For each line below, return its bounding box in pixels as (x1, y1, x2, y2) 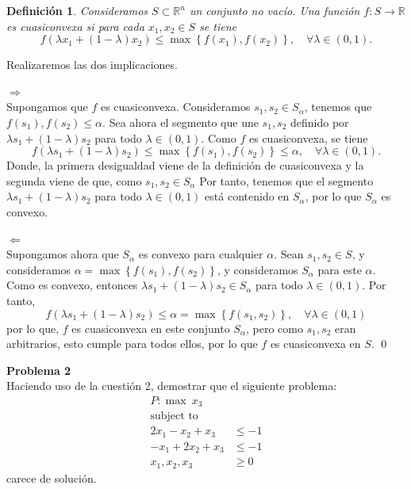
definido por (290, 113, 349, 130)
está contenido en (205, 188, 290, 204)
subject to (150, 411, 198, 422)
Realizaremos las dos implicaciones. (6, 56, 178, 73)
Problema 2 (6, 361, 71, 378)
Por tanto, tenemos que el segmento (199, 172, 374, 189)
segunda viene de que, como (6, 172, 142, 189)
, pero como (246, 319, 303, 336)
